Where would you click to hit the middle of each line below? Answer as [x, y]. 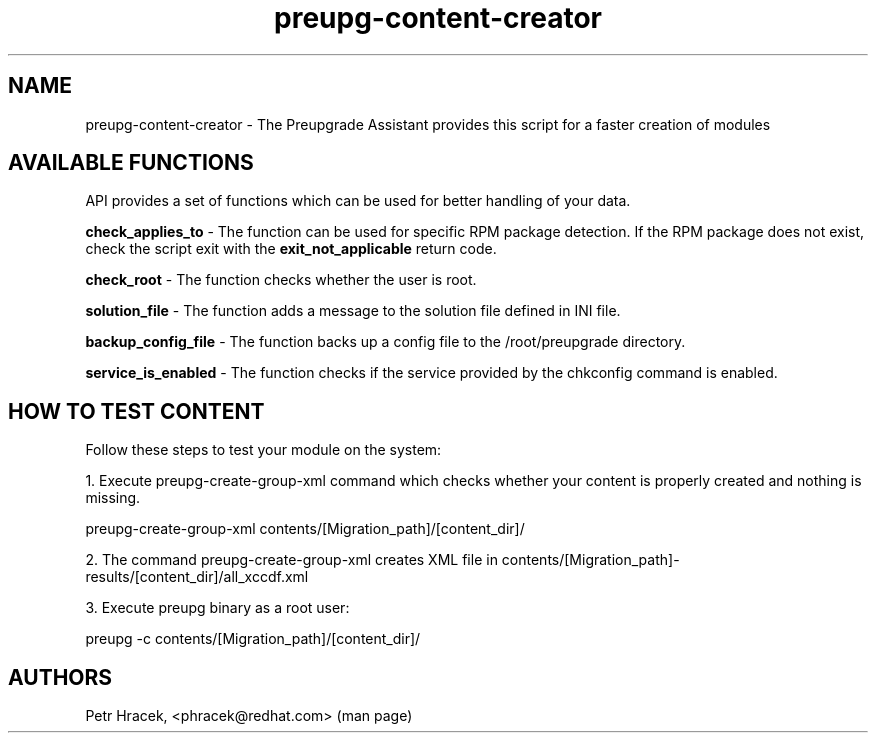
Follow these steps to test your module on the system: [263, 450]
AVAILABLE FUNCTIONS [131, 163]
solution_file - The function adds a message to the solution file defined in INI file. [353, 311]
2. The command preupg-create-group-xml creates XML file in [291, 560]
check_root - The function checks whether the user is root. [281, 280]
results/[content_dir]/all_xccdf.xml [197, 577]
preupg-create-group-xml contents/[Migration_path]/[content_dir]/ [305, 529]
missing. [113, 498]
